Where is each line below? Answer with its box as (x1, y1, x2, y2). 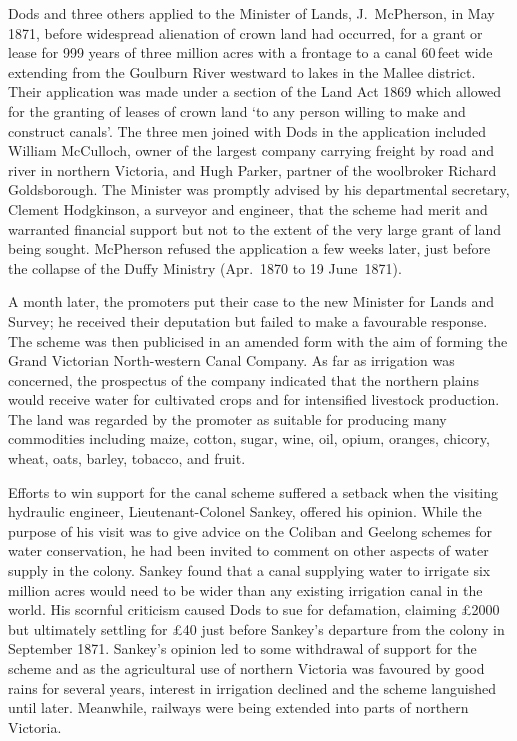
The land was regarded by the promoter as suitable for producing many (8, 408, 447, 429)
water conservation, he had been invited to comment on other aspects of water (8, 540, 489, 561)
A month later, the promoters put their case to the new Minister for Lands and (8, 291, 495, 312)
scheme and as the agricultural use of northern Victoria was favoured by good (8, 658, 485, 678)
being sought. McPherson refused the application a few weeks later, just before (8, 238, 491, 259)
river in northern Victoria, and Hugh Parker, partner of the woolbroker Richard (8, 159, 497, 180)
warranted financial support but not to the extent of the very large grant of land (8, 218, 502, 239)
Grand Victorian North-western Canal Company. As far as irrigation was (8, 350, 455, 371)
